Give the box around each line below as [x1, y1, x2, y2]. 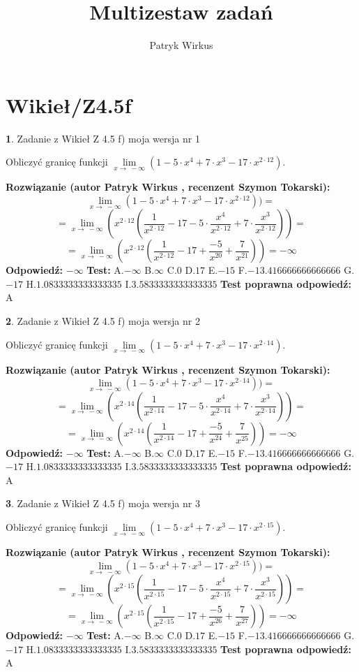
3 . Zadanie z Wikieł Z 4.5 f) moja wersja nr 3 [6, 496, 200, 511]
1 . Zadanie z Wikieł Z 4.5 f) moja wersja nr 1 [6, 131, 200, 145]
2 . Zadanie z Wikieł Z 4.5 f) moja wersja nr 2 [6, 314, 200, 328]
